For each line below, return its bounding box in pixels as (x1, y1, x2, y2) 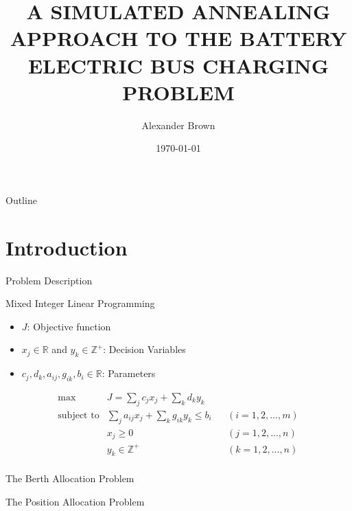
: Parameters (102, 366, 156, 381)
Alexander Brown (141, 117, 215, 132)
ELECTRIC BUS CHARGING (27, 51, 329, 79)
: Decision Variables (103, 342, 186, 356)
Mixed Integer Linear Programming (5, 296, 155, 310)
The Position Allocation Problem (5, 495, 145, 509)
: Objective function (27, 319, 111, 333)
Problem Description (5, 273, 93, 287)
